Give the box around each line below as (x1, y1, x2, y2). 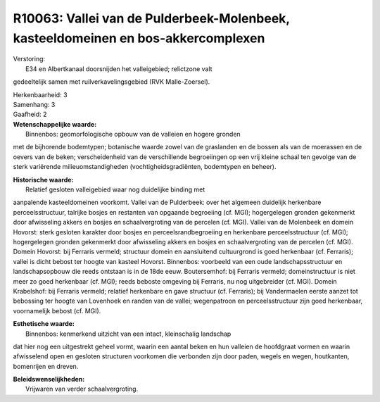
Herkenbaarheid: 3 (13, 90, 68, 99)
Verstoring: (13, 55, 46, 63)
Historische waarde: (13, 175, 74, 184)
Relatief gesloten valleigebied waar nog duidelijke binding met (25, 185, 205, 194)
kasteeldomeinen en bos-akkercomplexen (13, 30, 265, 46)
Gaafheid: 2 (13, 110, 47, 119)
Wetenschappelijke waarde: (13, 120, 97, 128)
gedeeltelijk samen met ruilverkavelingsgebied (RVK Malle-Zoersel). (13, 77, 210, 86)
